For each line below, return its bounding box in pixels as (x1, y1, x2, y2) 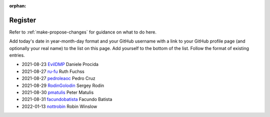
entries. (9, 52, 25, 58)
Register (9, 15, 36, 24)
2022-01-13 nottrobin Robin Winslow (21, 103, 97, 109)
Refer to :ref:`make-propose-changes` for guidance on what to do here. (9, 29, 157, 35)
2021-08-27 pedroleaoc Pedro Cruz (21, 75, 96, 81)
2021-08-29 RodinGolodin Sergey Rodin (21, 82, 104, 88)
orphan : (9, 3, 26, 8)
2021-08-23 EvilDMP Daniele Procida (21, 61, 98, 67)
